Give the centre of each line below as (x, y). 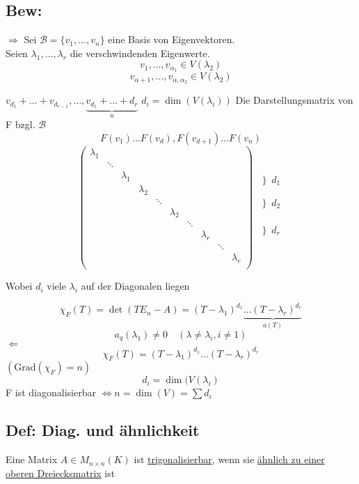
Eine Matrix (32, 459)
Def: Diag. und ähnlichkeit (103, 430)
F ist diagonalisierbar (51, 392)
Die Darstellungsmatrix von (294, 100)
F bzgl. (21, 124)
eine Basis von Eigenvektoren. (171, 39)
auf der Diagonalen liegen (135, 286)
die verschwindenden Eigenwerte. (140, 53)
